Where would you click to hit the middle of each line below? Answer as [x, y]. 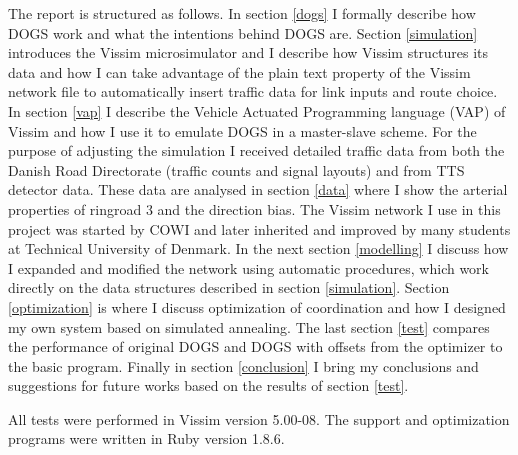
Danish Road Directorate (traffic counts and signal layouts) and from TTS [236, 169]
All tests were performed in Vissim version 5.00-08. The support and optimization [259, 418]
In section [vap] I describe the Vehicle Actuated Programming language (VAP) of [257, 110]
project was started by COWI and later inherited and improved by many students [259, 228]
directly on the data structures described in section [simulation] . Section [229, 287]
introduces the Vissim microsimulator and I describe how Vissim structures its [248, 52]
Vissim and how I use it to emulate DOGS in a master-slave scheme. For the [242, 130]
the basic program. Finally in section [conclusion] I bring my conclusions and [243, 365]
